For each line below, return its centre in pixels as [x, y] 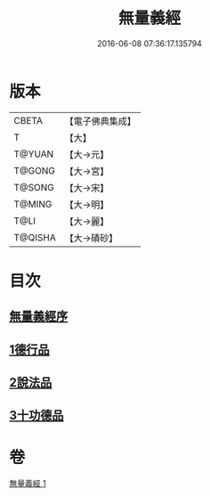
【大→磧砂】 [91, 238]
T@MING [33, 204]
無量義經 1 [28, 484]
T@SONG [34, 187]
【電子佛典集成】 [100, 121]
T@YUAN [34, 154]
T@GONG [34, 170]
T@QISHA [35, 237]
